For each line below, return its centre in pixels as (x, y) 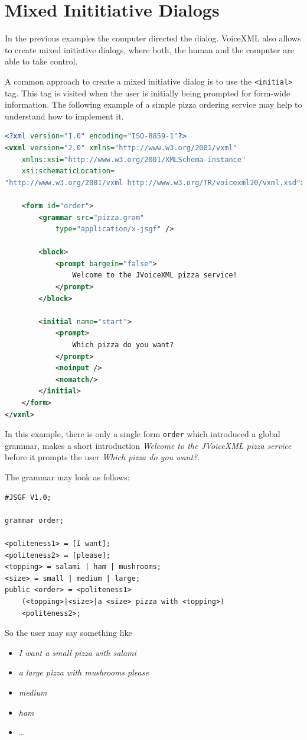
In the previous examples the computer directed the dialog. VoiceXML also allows (153, 38)
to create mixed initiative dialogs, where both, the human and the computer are (149, 49)
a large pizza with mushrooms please (84, 672)
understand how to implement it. (64, 116)
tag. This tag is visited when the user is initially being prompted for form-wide (148, 93)
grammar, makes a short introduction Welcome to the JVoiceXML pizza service (148, 445)
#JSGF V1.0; (28, 497)
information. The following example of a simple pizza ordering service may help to (153, 104)
